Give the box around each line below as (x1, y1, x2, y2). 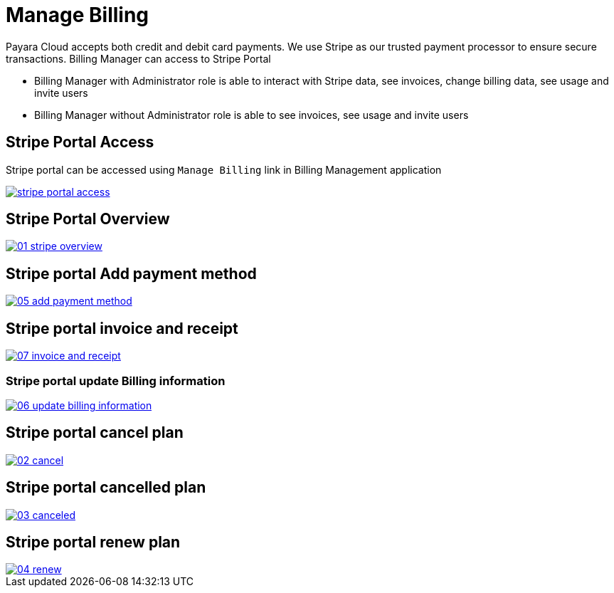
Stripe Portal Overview (6, 210, 170, 229)
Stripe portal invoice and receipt (6, 319, 238, 337)
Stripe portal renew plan (6, 532, 181, 551)
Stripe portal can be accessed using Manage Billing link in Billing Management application (6, 163, 442, 176)
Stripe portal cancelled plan (6, 478, 206, 497)
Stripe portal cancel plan (6, 424, 184, 442)
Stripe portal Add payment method (6, 264, 257, 283)
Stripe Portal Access (6, 133, 154, 152)
